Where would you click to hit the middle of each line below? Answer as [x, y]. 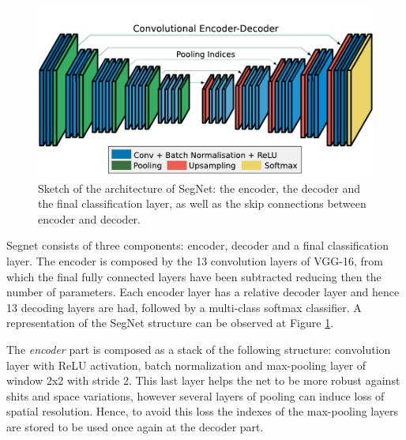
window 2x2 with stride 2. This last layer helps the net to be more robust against [203, 380]
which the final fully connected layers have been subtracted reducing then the [194, 276]
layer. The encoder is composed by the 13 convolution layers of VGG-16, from [195, 260]
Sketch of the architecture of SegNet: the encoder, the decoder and [199, 188]
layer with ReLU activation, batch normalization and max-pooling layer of [186, 365]
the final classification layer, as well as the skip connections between [202, 203]
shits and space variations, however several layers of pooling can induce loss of [195, 395]
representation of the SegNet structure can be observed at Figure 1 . [170, 323]
